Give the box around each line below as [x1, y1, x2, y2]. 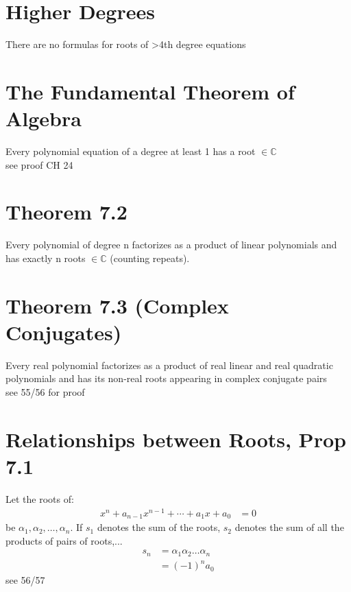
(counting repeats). [110, 250, 190, 265]
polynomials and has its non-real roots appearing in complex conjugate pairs [5, 371, 327, 386]
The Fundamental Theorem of [5, 77, 295, 105]
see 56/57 [5, 573, 45, 587]
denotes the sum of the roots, [97, 520, 221, 534]
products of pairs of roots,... [5, 533, 123, 547]
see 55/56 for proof [5, 385, 85, 399]
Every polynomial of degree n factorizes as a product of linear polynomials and [5, 237, 337, 252]
